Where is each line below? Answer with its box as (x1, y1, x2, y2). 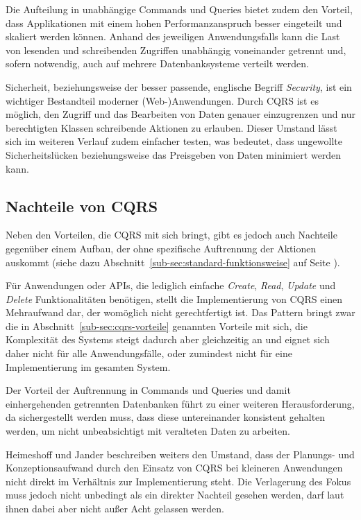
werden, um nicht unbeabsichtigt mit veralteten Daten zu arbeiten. (6, 424, 290, 438)
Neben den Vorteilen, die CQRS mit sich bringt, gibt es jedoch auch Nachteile (6, 227, 337, 242)
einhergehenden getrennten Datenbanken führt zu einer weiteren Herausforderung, (6, 396, 355, 410)
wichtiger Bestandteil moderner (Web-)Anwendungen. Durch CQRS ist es (6, 93, 319, 107)
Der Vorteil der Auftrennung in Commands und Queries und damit (6, 383, 291, 397)
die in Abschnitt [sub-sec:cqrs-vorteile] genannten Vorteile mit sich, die (6, 318, 308, 333)
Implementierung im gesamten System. (6, 359, 171, 374)
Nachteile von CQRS (6, 195, 158, 216)
